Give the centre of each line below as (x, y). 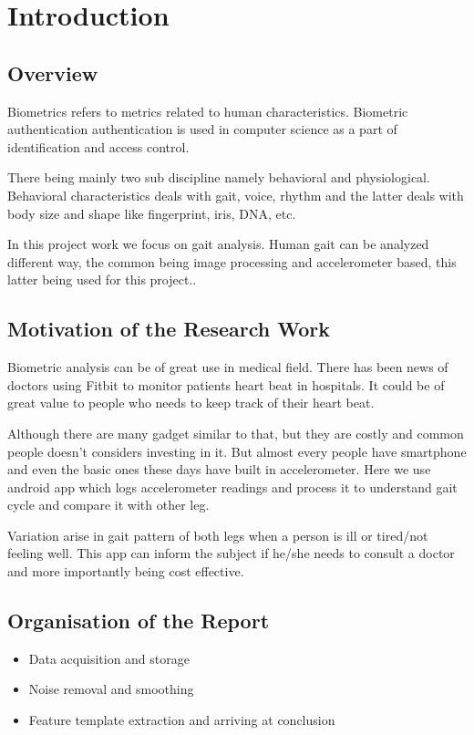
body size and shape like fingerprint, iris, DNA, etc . (152, 213)
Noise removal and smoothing (111, 689)
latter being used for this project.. (102, 280)
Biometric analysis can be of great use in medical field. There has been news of (228, 367)
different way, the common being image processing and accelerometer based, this (232, 261)
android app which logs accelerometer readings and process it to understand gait (232, 487)
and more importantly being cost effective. (126, 571)
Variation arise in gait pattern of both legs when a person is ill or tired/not (218, 535)
